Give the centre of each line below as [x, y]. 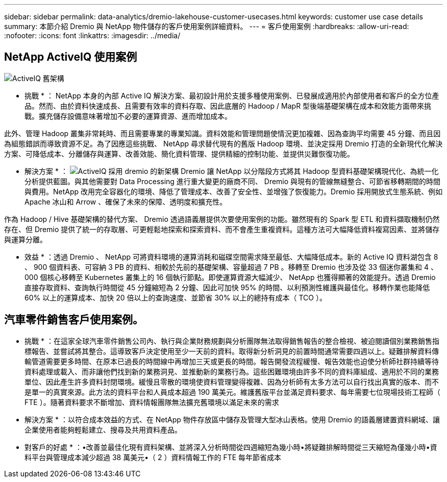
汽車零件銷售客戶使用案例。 [74, 320]
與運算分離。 [26, 239]
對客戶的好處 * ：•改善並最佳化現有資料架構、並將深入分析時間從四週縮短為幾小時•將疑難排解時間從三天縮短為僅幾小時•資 [231, 447]
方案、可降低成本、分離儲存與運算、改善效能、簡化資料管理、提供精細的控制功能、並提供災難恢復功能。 [179, 154]
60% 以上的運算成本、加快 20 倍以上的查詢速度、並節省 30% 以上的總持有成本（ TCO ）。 [176, 297]
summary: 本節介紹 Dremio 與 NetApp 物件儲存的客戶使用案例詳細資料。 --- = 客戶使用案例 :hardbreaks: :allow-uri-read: [207, 26]
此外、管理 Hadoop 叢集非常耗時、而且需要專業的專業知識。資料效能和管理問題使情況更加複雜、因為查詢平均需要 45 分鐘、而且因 [222, 133]
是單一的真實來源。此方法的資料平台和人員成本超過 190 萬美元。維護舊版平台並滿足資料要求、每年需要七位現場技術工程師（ [233, 392]
